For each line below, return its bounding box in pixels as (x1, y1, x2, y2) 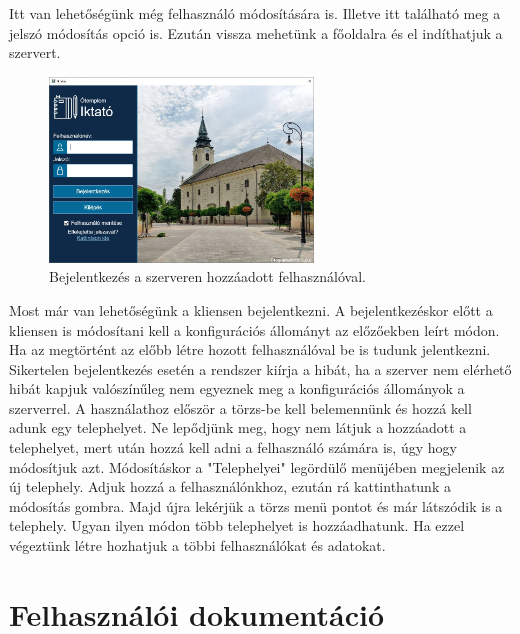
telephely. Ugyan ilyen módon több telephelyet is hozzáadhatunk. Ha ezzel (9, 515, 465, 536)
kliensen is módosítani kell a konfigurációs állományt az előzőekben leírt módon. (9, 319, 500, 340)
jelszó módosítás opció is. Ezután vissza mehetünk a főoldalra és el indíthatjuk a (9, 22, 503, 43)
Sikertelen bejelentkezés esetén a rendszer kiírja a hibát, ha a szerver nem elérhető (9, 358, 512, 379)
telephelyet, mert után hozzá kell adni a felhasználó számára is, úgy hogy (9, 437, 457, 458)
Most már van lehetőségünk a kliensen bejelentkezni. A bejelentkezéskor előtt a (9, 299, 493, 320)
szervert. (9, 42, 61, 63)
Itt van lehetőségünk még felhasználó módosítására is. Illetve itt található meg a (9, 3, 501, 23)
